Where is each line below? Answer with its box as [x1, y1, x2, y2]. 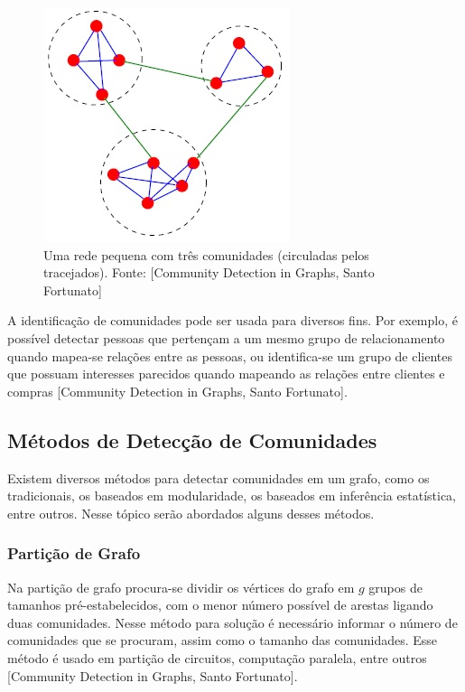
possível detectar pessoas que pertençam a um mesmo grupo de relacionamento [7, 328, 445, 347]
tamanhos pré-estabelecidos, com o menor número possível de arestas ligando [7, 595, 433, 614]
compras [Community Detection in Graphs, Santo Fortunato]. [7, 381, 348, 400]
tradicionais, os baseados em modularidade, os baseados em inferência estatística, [7, 486, 456, 505]
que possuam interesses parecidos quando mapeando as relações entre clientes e [7, 364, 445, 383]
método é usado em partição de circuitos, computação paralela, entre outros [7, 648, 427, 667]
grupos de [368, 577, 423, 596]
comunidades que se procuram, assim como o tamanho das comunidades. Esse [7, 631, 438, 650]
